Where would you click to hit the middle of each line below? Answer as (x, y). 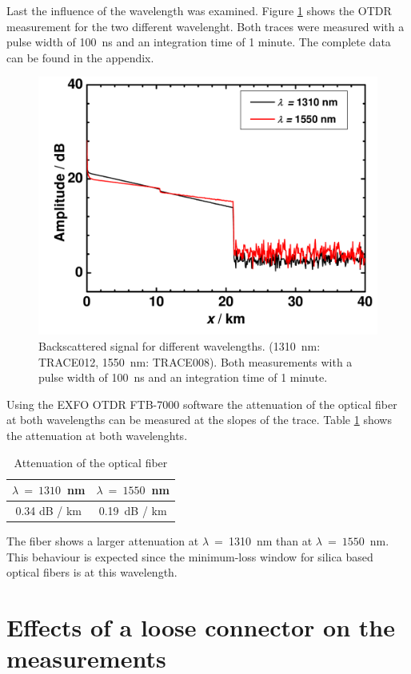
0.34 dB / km (49, 510)
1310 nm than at (270, 541)
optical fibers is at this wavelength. (92, 572)
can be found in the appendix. (80, 57)
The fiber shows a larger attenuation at (103, 541)
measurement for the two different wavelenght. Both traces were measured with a (205, 26)
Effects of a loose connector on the (201, 627)
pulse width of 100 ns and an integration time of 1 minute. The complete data (199, 42)
